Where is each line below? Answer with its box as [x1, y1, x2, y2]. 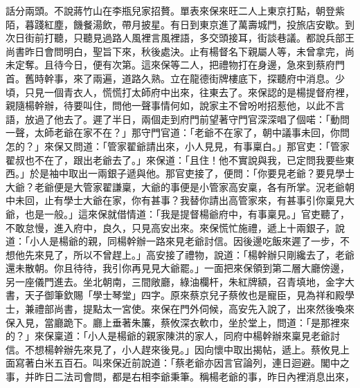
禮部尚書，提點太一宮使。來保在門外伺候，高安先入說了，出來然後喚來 [34, 302, 354, 316]
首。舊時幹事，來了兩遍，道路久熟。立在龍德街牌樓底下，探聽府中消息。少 [6, 71, 345, 85]
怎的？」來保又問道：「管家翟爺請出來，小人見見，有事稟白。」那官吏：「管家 [6, 138, 350, 153]
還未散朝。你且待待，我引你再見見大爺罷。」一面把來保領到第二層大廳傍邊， [6, 261, 350, 275]
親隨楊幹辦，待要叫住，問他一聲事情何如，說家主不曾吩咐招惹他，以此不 [6, 98, 335, 113]
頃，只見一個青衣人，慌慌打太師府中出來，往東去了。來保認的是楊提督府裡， [6, 84, 354, 99]
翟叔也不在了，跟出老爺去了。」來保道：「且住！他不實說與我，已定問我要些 [6, 152, 345, 167]
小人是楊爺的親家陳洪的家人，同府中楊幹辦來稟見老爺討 [87, 329, 340, 343]
